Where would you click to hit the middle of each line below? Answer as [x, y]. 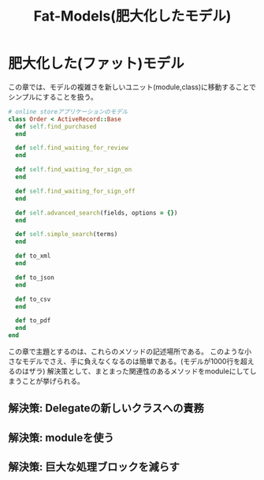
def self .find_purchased [56, 126]
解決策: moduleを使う [61, 438]
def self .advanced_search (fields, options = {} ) [97, 213]
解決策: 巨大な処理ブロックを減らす [94, 467]
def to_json [35, 277]
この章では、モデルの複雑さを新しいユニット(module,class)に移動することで [132, 87]
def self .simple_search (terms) [67, 234]
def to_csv [33, 299]
